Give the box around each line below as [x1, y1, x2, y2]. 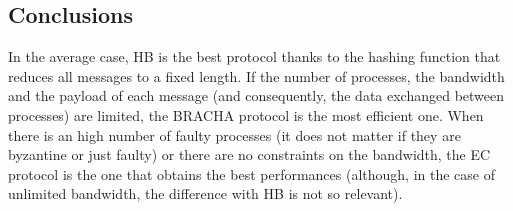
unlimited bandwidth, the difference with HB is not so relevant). [8, 183, 403, 204]
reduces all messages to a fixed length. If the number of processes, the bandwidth [8, 65, 505, 86]
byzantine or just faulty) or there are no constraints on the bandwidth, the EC [8, 144, 491, 165]
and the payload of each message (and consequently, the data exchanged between [8, 85, 505, 106]
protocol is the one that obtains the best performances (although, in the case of [8, 163, 496, 184]
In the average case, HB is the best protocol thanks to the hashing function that [8, 46, 501, 67]
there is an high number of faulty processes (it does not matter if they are [8, 124, 461, 145]
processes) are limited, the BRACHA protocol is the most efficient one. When [8, 104, 484, 125]
